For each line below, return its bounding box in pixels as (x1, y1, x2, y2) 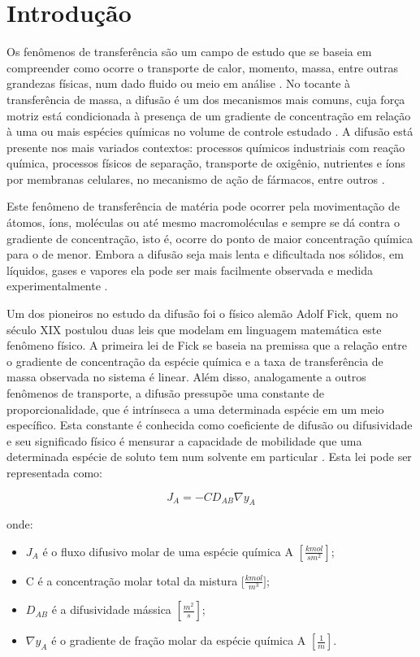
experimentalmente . (6, 277, 108, 294)
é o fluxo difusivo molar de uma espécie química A (42, 542, 293, 559)
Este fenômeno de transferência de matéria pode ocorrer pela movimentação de (6, 198, 400, 215)
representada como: (6, 463, 102, 481)
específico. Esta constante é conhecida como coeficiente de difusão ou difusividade (6, 416, 413, 433)
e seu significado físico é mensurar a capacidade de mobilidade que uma (6, 432, 362, 449)
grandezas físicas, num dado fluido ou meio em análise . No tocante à (6, 75, 351, 92)
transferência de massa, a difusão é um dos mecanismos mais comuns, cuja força (6, 90, 405, 107)
